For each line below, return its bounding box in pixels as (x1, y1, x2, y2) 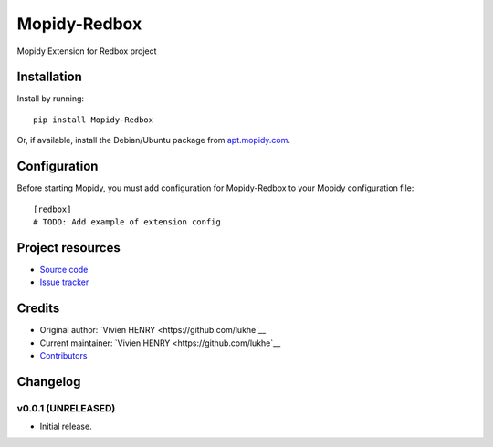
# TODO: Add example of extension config (33, 216, 221, 227)
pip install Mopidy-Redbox (33, 114, 154, 125)
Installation (16, 69, 82, 85)
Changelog (16, 374, 81, 390)
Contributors (39, 349, 88, 360)
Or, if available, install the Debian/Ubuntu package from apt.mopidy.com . (16, 135, 291, 146)
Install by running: (16, 93, 85, 104)
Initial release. (39, 421, 92, 432)
